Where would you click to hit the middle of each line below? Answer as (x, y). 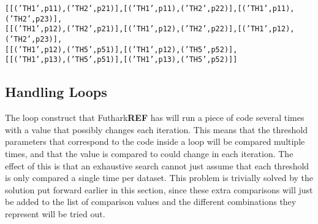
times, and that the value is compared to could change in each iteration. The (149, 153)
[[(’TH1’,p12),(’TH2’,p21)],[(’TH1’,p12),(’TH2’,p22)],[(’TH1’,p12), (150, 29)
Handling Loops (56, 92)
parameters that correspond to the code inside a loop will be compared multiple (155, 141)
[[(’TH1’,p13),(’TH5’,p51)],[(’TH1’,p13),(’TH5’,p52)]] (121, 60)
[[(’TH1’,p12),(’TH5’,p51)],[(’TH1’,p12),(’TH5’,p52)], (121, 49)
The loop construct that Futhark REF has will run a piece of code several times (155, 118)
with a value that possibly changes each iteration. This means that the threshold (157, 129)
